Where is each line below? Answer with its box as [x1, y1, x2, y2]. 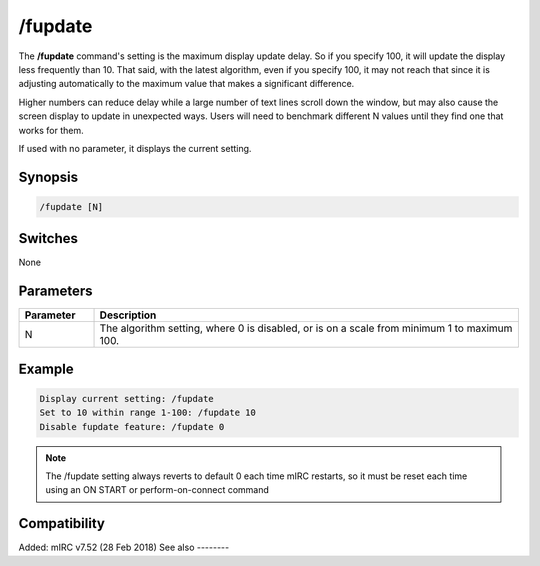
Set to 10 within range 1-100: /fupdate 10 [39, 407, 257, 419]
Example [18, 360, 74, 377]
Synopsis [18, 168, 79, 185]
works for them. [18, 124, 84, 136]
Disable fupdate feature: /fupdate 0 [39, 421, 225, 432]
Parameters [18, 283, 93, 300]
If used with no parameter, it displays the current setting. [18, 142, 252, 154]
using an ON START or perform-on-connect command [45, 484, 270, 496]
